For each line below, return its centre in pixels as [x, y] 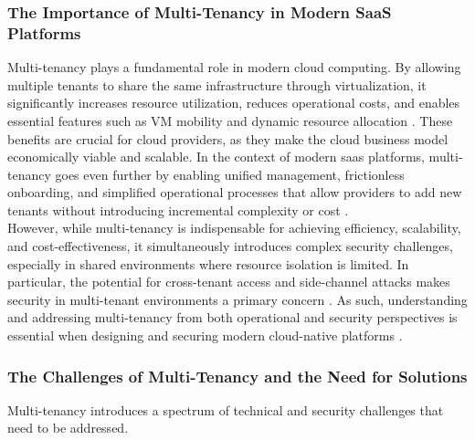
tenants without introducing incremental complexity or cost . [178, 210]
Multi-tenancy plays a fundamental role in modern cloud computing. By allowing [234, 67]
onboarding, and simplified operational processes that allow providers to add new [235, 192]
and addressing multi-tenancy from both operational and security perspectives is [232, 317]
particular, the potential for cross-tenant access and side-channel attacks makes [229, 282]
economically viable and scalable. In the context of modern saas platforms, [216, 157]
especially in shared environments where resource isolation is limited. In [208, 263]
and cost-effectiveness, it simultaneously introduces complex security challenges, [230, 246]
